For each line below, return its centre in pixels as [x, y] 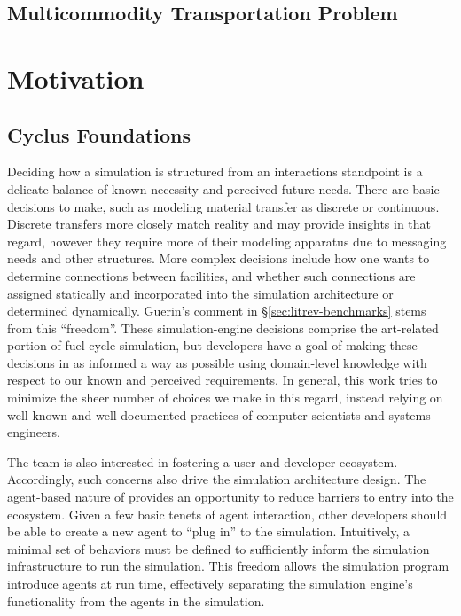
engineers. [34, 432]
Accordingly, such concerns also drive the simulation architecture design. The [217, 479]
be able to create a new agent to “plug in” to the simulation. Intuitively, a [208, 531]
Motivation [76, 78]
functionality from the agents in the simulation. [136, 600]
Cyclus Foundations [99, 134]
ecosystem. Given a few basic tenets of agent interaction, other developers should [227, 514]
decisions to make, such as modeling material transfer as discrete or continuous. [223, 206]
